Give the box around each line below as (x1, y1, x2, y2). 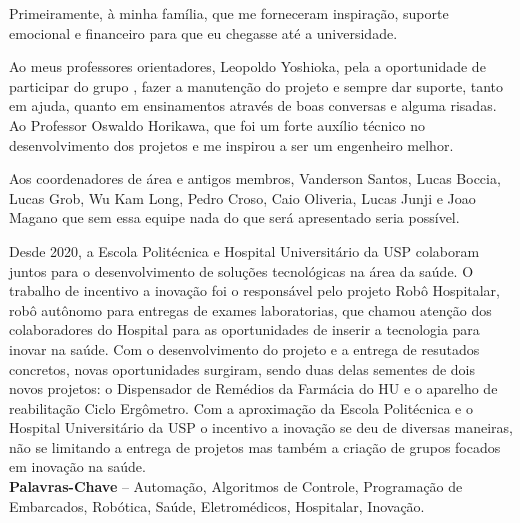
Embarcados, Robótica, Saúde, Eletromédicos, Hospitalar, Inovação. (9, 495, 425, 516)
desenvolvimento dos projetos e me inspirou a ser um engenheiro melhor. (9, 134, 454, 155)
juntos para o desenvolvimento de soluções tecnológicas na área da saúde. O (9, 260, 474, 281)
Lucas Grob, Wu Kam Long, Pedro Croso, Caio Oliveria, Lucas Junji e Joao (9, 187, 476, 208)
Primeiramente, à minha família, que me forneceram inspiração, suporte (9, 3, 449, 23)
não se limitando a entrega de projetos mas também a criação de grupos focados (9, 436, 501, 457)
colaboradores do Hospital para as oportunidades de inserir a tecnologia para (9, 319, 480, 340)
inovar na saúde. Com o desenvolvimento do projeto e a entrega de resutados (9, 338, 480, 359)
